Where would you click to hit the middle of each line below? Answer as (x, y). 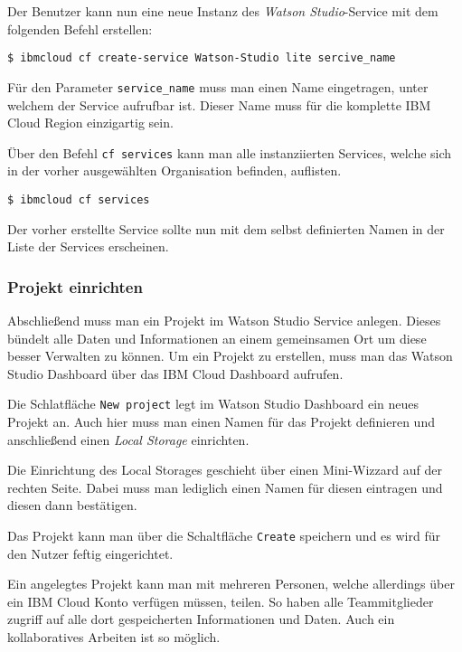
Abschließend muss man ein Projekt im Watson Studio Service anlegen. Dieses (224, 320)
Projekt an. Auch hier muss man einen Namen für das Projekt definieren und (221, 422)
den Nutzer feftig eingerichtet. (90, 553)
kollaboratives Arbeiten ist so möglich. (114, 637)
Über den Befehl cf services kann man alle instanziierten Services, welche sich (230, 152)
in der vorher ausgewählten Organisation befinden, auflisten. (174, 170)
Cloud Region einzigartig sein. (90, 123)
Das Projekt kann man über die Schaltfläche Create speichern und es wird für (224, 535)
